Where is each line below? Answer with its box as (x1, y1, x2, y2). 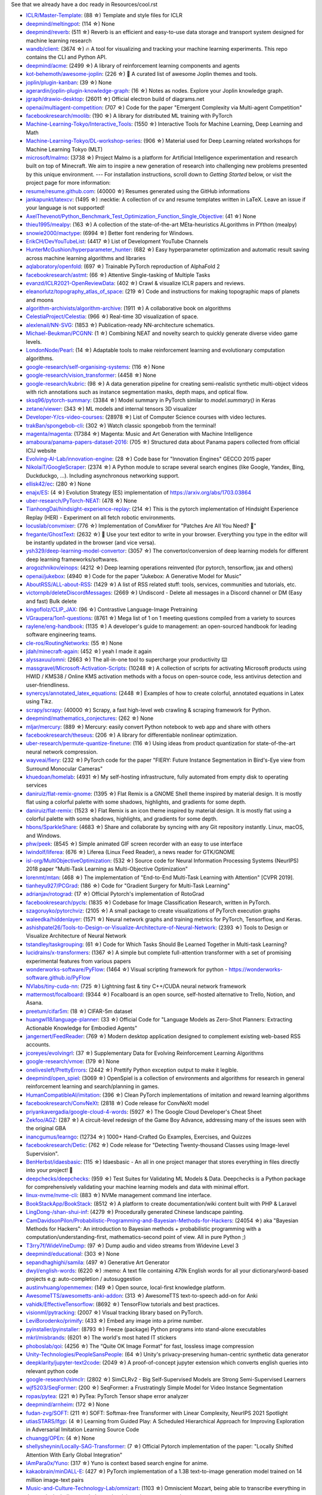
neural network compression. (26, 748, 98, 755)
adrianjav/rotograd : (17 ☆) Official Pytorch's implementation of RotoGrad (26, 890, 205, 898)
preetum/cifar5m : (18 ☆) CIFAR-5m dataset (26, 1008, 132, 1015)
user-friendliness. (26, 681, 70, 688)
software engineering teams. (26, 631, 97, 638)
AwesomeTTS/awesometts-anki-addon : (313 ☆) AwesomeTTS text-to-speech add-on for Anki (26, 1292, 258, 1299)
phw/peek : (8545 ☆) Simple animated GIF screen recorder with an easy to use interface (26, 840, 243, 847)
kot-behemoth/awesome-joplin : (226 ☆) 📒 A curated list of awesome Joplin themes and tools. (26, 71, 258, 78)
